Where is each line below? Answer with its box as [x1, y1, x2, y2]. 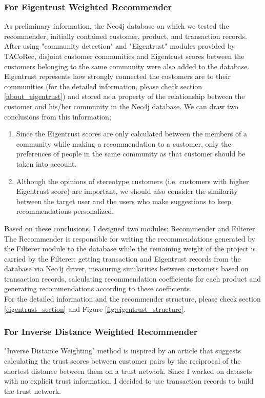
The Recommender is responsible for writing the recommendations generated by [4, 233, 255, 244]
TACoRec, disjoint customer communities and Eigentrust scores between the [4, 51, 244, 61]
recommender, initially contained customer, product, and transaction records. [4, 30, 247, 41]
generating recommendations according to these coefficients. [4, 283, 192, 294]
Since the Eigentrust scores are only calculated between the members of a [16, 128, 247, 139]
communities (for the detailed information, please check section [4, 81, 202, 91]
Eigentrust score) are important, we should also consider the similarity [16, 186, 238, 196]
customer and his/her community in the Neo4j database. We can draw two [4, 101, 238, 111]
